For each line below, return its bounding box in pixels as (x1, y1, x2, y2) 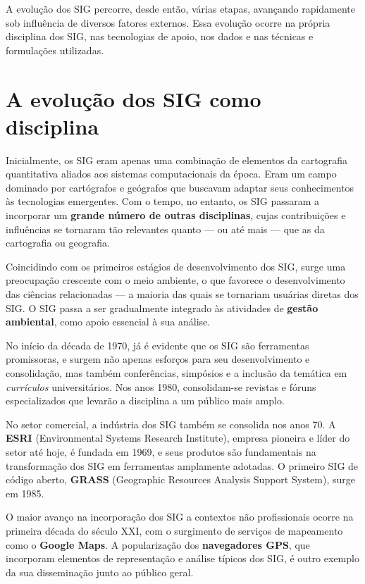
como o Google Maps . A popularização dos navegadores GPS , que (6, 537, 310, 552)
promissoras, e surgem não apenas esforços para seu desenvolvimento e (6, 352, 310, 366)
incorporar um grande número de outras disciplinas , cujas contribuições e (6, 208, 346, 223)
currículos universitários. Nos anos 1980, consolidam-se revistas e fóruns (6, 379, 316, 394)
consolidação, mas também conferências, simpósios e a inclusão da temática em (6, 366, 347, 380)
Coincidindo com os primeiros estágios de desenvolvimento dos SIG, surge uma (6, 259, 346, 273)
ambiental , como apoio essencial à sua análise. (6, 314, 211, 329)
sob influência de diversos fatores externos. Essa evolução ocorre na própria (6, 15, 330, 30)
